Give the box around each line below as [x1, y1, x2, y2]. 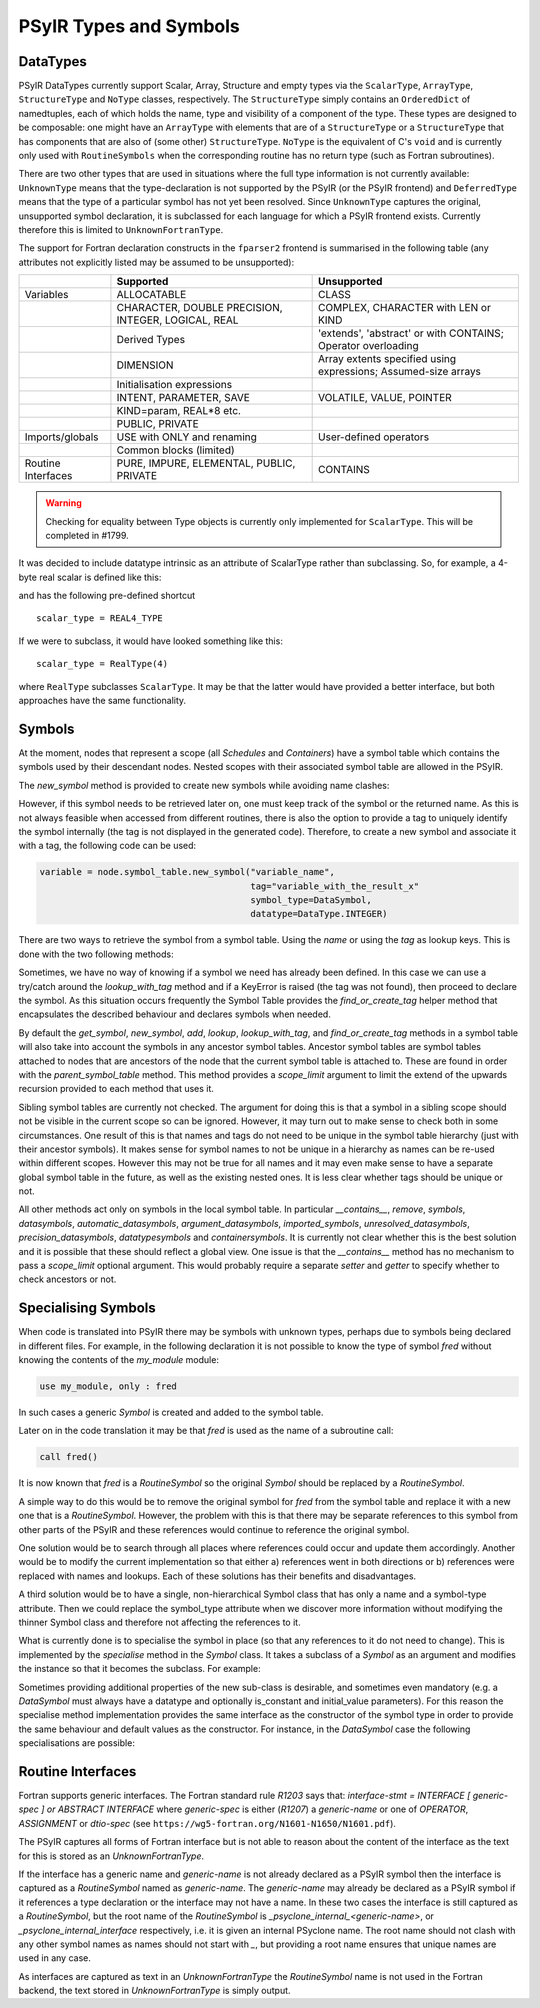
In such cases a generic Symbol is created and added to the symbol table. [18, 1406, 324, 1419]
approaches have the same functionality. [18, 695, 187, 707]
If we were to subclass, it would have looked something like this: [18, 635, 284, 647]
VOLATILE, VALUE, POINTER [318, 391, 452, 405]
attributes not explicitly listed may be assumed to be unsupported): [18, 256, 295, 268]
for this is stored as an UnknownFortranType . [18, 1850, 205, 1862]
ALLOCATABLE [116, 288, 187, 302]
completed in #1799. [45, 529, 129, 541]
